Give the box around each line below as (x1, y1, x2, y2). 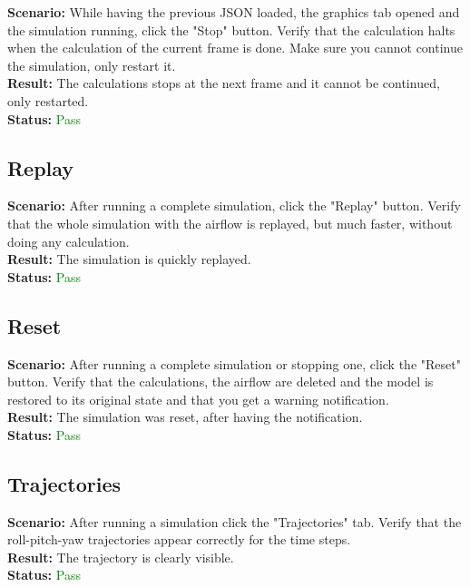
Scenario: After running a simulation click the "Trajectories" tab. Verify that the (7, 512, 462, 531)
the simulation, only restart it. (7, 55, 176, 74)
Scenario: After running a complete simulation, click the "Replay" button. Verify (7, 196, 461, 215)
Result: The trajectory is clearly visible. (7, 547, 234, 566)
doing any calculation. (7, 231, 130, 250)
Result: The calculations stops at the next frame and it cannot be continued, (7, 73, 440, 93)
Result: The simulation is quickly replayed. (7, 249, 251, 269)
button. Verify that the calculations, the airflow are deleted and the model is (7, 372, 434, 391)
